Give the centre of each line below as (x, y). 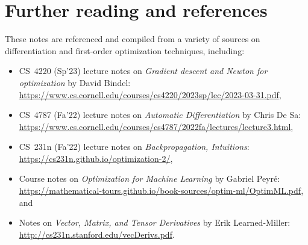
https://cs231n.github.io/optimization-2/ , (96, 158)
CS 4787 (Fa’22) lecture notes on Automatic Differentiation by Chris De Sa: (160, 115)
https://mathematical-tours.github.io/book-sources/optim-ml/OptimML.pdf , (161, 191)
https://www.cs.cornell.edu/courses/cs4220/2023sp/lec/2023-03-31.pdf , (150, 94)
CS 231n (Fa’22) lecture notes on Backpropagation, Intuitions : (134, 147)
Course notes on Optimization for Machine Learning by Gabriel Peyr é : (149, 178)
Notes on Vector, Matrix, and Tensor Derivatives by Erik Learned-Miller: (155, 222)
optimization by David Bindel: (75, 82)
